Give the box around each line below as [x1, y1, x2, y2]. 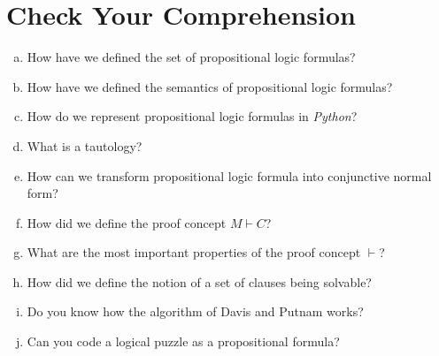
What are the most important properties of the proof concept [27, 243, 361, 261]
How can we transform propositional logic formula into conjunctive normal [27, 166, 432, 185]
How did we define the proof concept [27, 213, 227, 231]
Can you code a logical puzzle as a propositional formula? [27, 332, 340, 351]
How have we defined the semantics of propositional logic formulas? [27, 77, 393, 95]
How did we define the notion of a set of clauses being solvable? [27, 272, 372, 291]
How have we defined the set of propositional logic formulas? [27, 48, 356, 66]
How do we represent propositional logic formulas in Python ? [27, 107, 358, 125]
